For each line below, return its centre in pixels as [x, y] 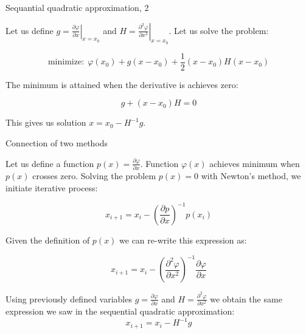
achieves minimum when [255, 163]
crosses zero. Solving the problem [94, 176]
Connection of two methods [57, 143]
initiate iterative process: [52, 187]
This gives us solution [46, 122]
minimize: [66, 62]
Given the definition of [48, 240]
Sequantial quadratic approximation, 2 [77, 7]
